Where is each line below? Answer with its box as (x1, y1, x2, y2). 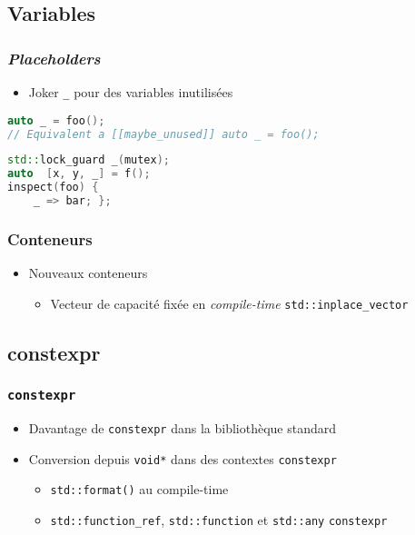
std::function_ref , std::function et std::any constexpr (50, 510, 388, 529)
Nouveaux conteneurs (28, 263, 148, 282)
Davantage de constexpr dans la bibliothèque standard (28, 418, 337, 437)
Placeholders (7, 46, 101, 69)
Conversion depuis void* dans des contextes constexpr (28, 449, 337, 468)
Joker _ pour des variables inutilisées (28, 83, 233, 101)
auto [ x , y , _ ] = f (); (7, 167, 151, 181)
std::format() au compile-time (50, 480, 229, 499)
